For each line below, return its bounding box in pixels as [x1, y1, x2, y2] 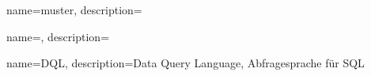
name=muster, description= [6, 2, 142, 17]
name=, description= [6, 28, 110, 44]
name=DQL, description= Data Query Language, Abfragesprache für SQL [6, 55, 365, 71]
